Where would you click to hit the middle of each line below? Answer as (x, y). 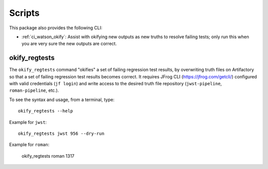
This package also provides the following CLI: (56, 28)
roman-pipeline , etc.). (34, 90)
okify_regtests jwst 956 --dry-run (61, 133)
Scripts (24, 13)
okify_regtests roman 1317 (48, 156)
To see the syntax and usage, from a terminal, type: (62, 100)
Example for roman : (29, 145)
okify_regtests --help (46, 111)
